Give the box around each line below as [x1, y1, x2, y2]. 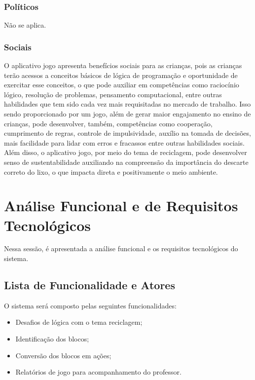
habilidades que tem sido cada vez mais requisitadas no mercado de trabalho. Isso [4, 99, 251, 109]
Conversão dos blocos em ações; [15, 350, 111, 360]
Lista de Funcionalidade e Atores [4, 277, 175, 293]
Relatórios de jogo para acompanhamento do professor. [15, 367, 182, 377]
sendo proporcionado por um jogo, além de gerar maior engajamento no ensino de [4, 109, 251, 118]
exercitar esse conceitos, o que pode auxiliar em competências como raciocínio [4, 79, 239, 90]
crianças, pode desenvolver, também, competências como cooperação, [4, 118, 213, 128]
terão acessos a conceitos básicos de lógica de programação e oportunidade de [4, 70, 238, 80]
